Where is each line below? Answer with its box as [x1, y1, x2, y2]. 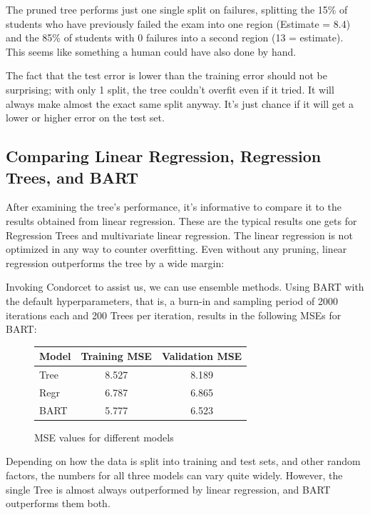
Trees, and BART [6, 166, 139, 188]
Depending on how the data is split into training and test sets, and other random [6, 454, 361, 469]
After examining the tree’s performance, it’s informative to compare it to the [6, 199, 341, 214]
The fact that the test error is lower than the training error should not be [6, 68, 327, 83]
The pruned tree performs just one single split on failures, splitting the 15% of [6, 2, 348, 16]
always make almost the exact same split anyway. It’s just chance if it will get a [6, 96, 354, 111]
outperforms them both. [6, 496, 111, 511]
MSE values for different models [34, 429, 174, 444]
